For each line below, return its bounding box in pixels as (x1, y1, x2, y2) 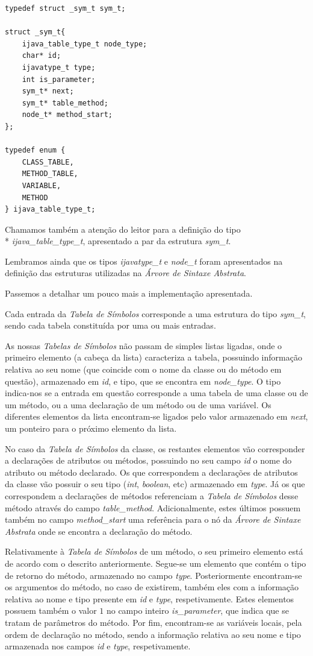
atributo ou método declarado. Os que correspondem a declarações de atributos (5, 465, 298, 478)
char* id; (22, 51, 61, 60)
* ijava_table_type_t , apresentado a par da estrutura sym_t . (5, 235, 231, 247)
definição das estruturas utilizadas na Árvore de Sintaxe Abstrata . (5, 266, 246, 279)
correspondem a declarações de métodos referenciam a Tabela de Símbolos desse (5, 489, 299, 502)
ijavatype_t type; (22, 63, 96, 72)
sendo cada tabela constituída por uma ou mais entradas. (5, 319, 216, 332)
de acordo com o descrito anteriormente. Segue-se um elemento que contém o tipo (5, 557, 306, 569)
